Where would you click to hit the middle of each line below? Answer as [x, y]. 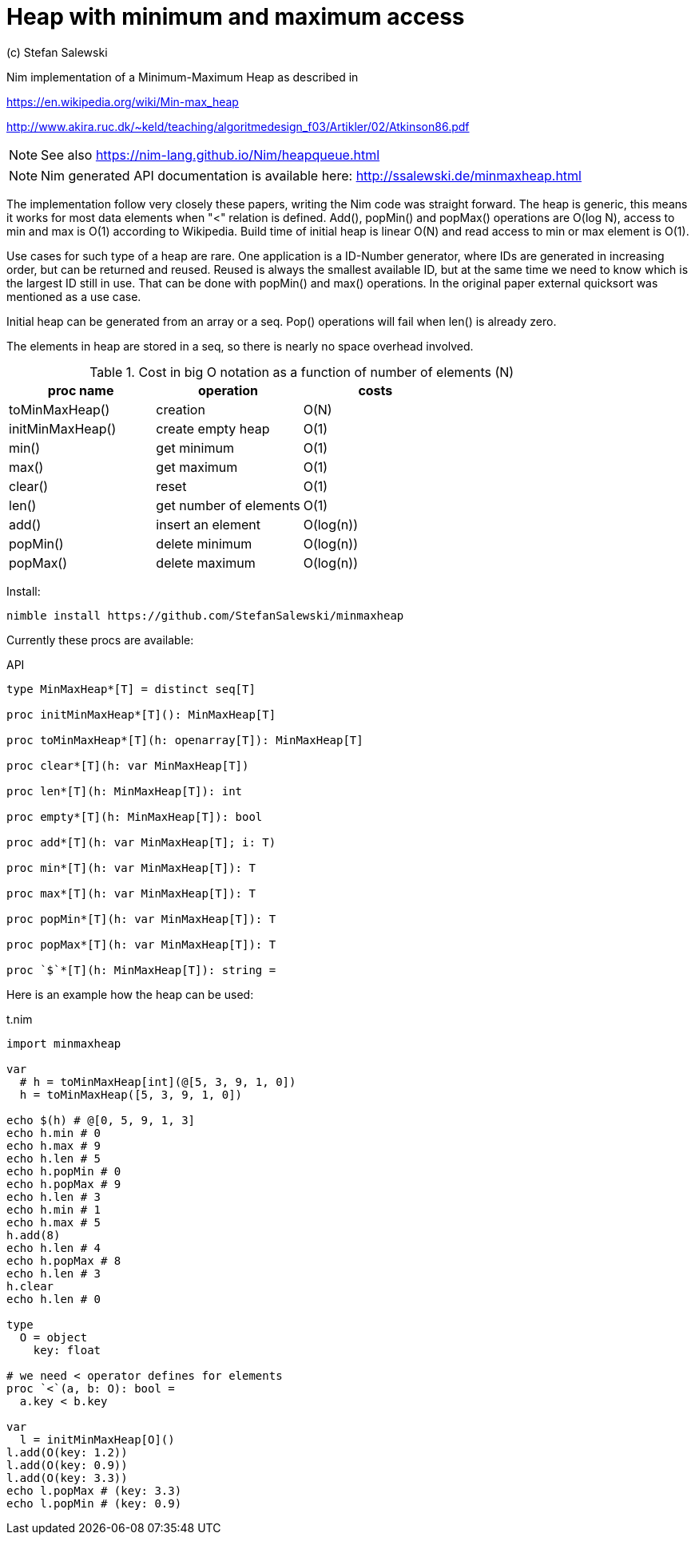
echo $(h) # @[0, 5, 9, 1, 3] [101, 1120]
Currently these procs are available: [100, 640]
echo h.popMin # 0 [64, 1171]
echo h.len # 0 [54, 1299]
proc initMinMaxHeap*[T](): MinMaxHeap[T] [141, 714]
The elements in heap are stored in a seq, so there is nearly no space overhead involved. [240, 346]
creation [181, 409]
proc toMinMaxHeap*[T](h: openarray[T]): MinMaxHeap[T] [185, 740]
